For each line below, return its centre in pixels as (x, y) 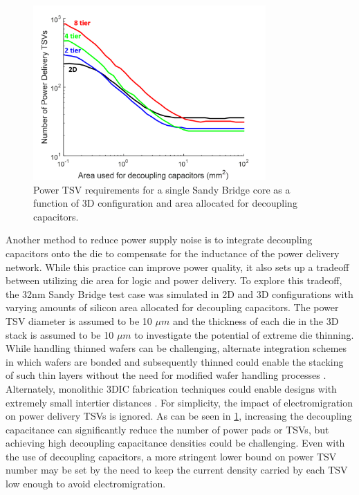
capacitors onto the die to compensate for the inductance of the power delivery (173, 253)
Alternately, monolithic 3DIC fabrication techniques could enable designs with (171, 388)
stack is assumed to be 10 (60, 334)
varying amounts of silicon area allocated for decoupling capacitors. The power (172, 307)
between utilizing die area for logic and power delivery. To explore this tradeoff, (174, 280)
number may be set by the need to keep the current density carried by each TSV (177, 470)
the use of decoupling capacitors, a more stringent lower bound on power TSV (171, 456)
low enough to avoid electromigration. (86, 484)
